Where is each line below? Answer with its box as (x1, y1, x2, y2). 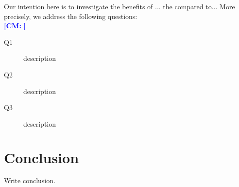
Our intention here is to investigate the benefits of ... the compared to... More (4, 1, 235, 11)
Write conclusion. (4, 175, 55, 186)
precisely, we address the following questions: (4, 11, 137, 21)
